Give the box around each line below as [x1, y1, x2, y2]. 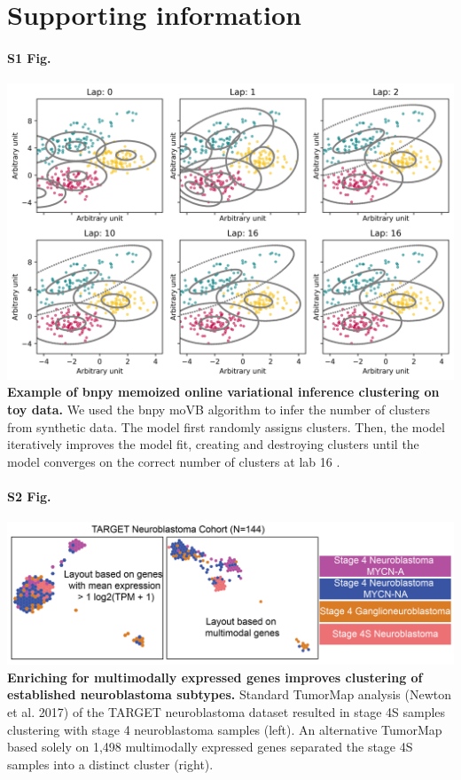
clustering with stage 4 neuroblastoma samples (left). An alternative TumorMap [7, 720, 442, 738]
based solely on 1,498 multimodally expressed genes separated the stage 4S [7, 737, 413, 756]
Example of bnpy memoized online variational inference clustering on [7, 382, 440, 401]
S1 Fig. [7, 48, 51, 67]
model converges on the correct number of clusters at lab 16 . [7, 452, 340, 470]
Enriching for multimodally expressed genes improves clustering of [7, 667, 423, 686]
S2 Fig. [7, 487, 51, 506]
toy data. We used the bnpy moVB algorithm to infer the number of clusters [7, 400, 431, 419]
